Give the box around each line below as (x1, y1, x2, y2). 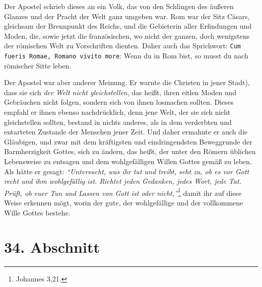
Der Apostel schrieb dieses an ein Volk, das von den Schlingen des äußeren (4, 1, 234, 11)
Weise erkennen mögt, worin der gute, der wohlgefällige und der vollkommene (4, 197, 243, 208)
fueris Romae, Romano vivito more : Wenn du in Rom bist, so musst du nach (4, 50, 248, 61)
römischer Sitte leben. (4, 60, 72, 70)
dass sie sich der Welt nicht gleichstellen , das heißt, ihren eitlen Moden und (4, 87, 237, 97)
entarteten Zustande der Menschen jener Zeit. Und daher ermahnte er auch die (4, 126, 247, 137)
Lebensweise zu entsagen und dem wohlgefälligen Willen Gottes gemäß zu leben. (4, 156, 252, 167)
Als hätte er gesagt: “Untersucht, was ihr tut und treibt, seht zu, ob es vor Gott (4, 166, 249, 176)
